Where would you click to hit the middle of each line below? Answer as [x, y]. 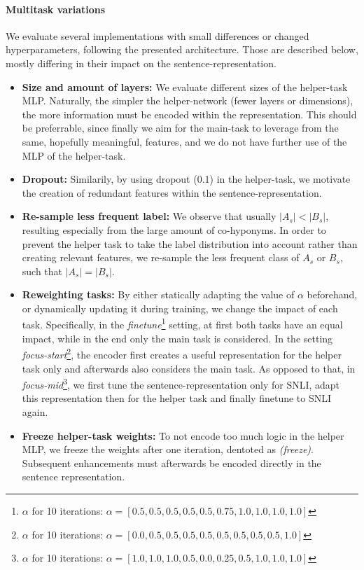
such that [42, 271]
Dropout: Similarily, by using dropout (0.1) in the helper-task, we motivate [186, 179]
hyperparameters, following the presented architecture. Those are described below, [182, 49]
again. [35, 412]
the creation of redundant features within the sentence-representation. [172, 192]
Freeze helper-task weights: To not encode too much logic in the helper [183, 435]
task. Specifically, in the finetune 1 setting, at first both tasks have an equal [182, 324]
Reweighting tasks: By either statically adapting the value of [158, 294]
